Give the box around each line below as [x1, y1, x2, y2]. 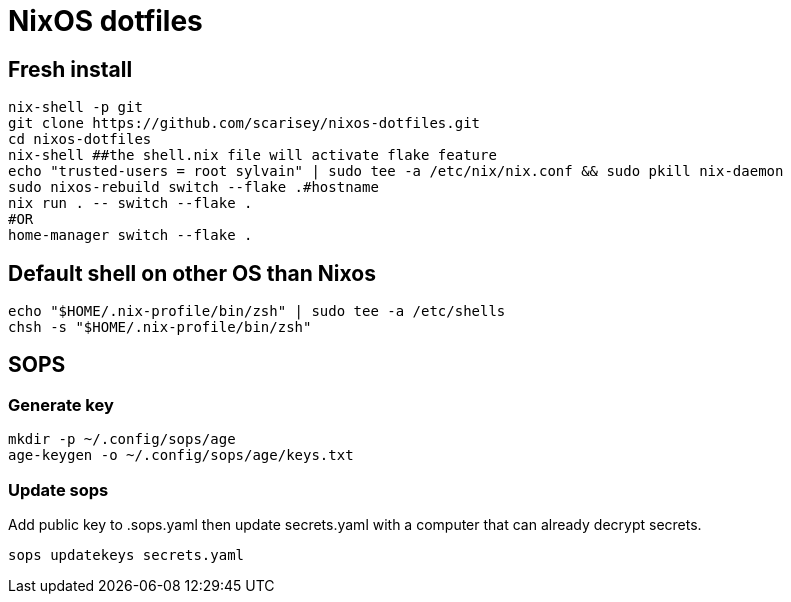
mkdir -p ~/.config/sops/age [8, 431, 236, 448]
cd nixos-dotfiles [8, 131, 152, 148]
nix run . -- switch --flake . [8, 195, 253, 212]
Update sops [8, 479, 109, 500]
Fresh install [8, 56, 133, 82]
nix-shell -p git [8, 99, 143, 116]
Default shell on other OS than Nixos [8, 260, 376, 286]
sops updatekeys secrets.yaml [8, 546, 245, 563]
